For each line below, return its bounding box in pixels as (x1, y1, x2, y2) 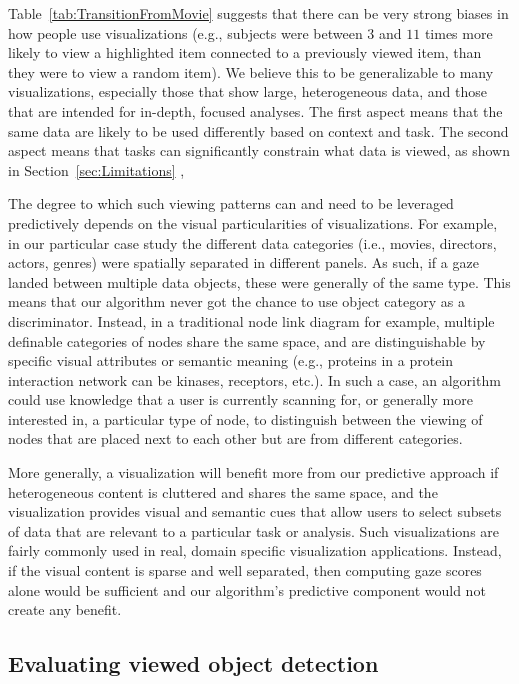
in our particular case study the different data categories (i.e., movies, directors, (8, 232, 497, 253)
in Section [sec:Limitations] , (8, 159, 185, 180)
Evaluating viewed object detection (8, 648, 379, 679)
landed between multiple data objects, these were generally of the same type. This (8, 271, 511, 292)
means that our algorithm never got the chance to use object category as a (8, 291, 465, 312)
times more (424, 22, 493, 43)
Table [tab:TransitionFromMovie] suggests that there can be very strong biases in (8, 3, 509, 23)
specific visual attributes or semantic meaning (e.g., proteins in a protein (8, 350, 454, 371)
